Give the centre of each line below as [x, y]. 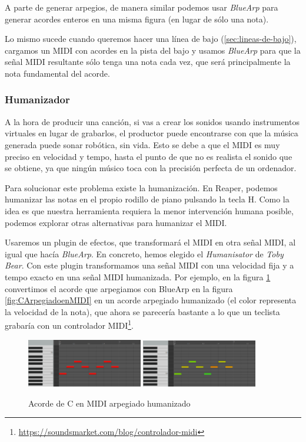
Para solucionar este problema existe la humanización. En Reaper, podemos [141, 187]
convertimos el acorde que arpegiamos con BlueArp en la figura [119, 288]
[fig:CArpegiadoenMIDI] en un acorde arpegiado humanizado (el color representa [151, 300]
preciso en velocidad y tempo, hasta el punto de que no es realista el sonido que [149, 156]
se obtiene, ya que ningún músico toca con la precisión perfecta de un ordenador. [151, 168]
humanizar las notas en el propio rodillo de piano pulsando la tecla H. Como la [147, 199]
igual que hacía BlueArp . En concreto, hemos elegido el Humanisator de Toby [144, 253]
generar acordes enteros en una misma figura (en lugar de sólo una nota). [137, 19]
